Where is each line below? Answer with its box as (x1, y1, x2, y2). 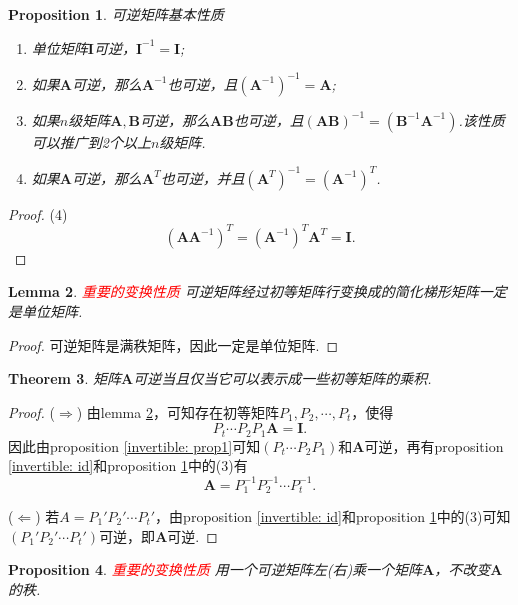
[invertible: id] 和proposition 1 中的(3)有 (8, 455, 248, 476)
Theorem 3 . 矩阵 (8, 368, 121, 389)
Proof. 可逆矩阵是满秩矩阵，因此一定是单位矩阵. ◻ (8, 334, 339, 355)
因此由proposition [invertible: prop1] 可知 (8, 435, 261, 456)
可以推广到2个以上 (31, 131, 151, 152)
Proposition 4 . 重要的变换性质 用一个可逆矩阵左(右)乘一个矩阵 (8, 559, 423, 580)
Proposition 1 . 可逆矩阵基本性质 (8, 4, 224, 24)
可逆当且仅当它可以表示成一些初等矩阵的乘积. (133, 368, 432, 389)
